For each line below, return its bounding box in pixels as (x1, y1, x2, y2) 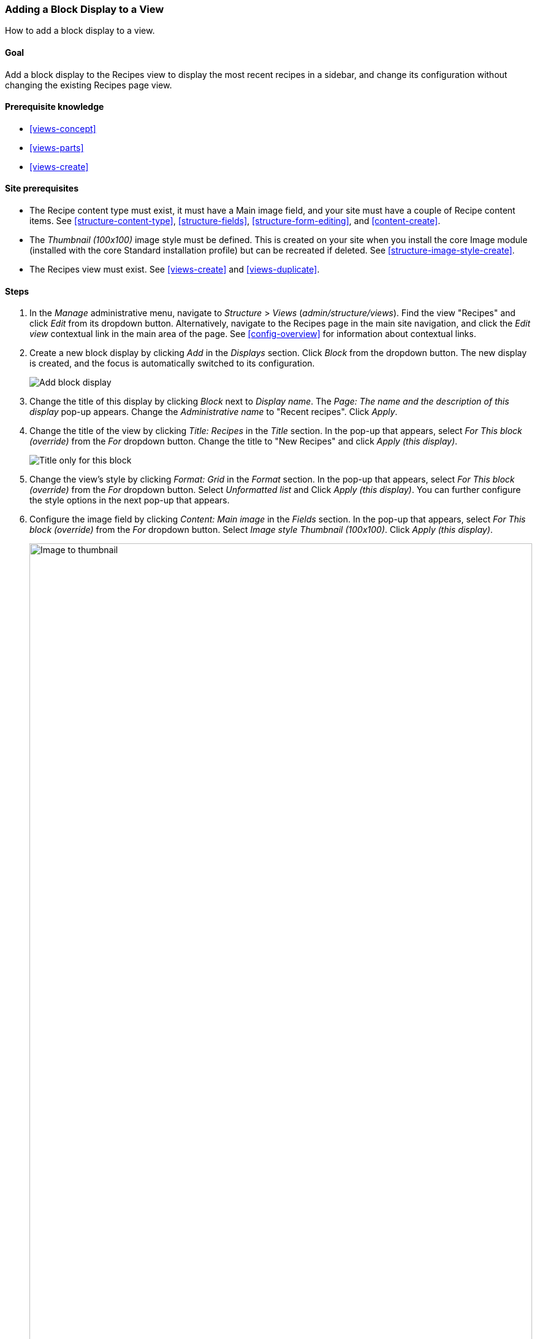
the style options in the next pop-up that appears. (29, 495, 230, 506)
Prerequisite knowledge (5, 101, 104, 112)
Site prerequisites (5, 183, 78, 194)
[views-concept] (29, 123, 96, 134)
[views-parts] (29, 142, 84, 153)
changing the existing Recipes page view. (5, 79, 172, 90)
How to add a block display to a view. (5, 25, 155, 36)
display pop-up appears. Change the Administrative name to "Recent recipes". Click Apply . (29, 406, 398, 417)
